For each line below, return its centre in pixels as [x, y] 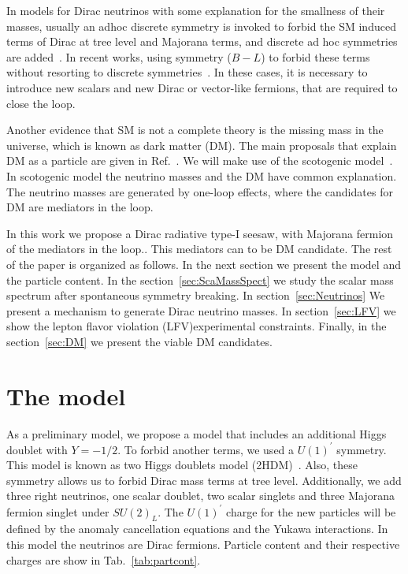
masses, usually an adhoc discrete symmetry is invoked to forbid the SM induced [201, 26]
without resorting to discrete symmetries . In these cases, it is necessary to [187, 72]
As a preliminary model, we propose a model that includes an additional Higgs [197, 433]
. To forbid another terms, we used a [206, 449]
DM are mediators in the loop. [80, 207]
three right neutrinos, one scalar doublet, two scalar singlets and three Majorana [201, 496]
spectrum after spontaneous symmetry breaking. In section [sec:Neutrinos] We [196, 295]
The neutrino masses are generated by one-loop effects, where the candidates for [200, 191]
